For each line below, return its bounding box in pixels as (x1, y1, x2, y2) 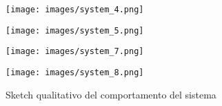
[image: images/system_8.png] (6, 67, 144, 77)
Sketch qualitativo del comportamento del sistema (6, 87, 216, 101)
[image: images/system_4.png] (6, 5, 144, 14)
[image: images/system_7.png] (6, 47, 144, 57)
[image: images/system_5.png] (6, 25, 144, 36)
